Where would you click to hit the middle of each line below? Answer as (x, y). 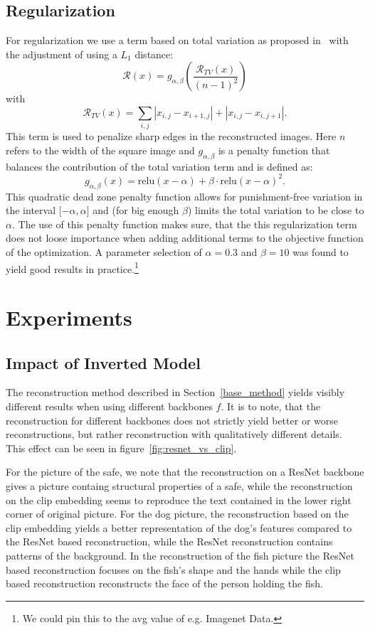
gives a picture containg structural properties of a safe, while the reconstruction (179, 485)
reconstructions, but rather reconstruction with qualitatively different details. (174, 434)
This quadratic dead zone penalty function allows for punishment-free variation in (184, 196)
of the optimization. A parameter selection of (104, 251)
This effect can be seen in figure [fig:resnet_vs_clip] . (121, 448)
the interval (31, 210)
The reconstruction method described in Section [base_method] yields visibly (175, 392)
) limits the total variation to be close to (276, 210)
